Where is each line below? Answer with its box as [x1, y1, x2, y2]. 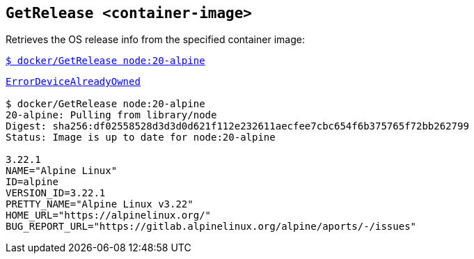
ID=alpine [6, 176, 58, 188]
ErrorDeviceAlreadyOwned [6, 76, 141, 88]
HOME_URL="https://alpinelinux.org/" [6, 210, 212, 221]
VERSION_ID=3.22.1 [6, 187, 106, 199]
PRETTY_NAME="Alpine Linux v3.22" [6, 198, 193, 210]
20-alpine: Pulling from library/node [6, 109, 217, 121]
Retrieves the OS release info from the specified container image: [6, 33, 305, 46]
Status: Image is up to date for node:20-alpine [6, 132, 276, 143]
